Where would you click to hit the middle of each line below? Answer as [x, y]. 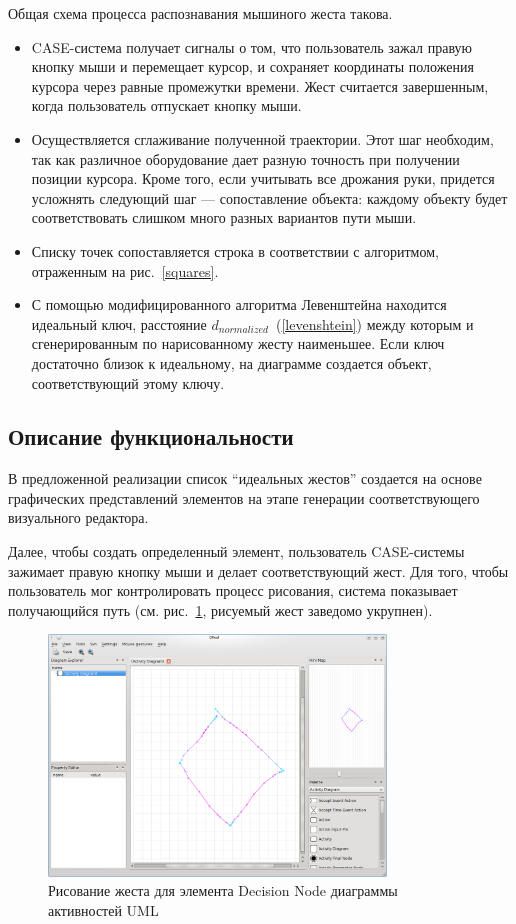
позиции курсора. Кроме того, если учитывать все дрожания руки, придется [263, 178]
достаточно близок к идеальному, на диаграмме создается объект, [231, 362]
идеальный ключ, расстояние [119, 323]
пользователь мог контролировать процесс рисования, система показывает [233, 590]
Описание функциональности [151, 436]
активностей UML [103, 909]
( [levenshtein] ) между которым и [374, 323]
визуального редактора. [78, 517]
